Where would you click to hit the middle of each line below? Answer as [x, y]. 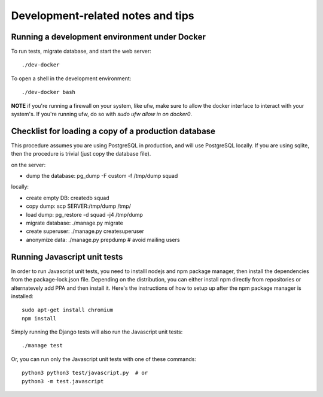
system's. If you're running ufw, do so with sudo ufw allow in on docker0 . [102, 114]
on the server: [28, 165]
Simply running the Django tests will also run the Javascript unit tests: [97, 332]
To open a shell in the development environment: [71, 78]
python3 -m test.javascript [63, 381]
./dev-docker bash [49, 92]
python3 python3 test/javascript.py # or [85, 373]
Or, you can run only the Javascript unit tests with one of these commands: [104, 359]
